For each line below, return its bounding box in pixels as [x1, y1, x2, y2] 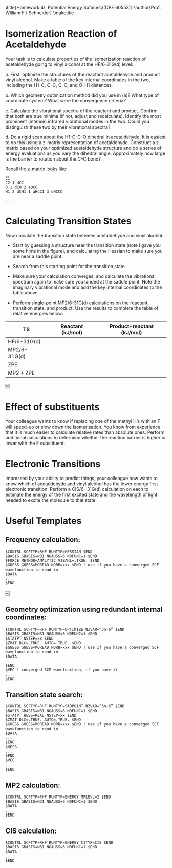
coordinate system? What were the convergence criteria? [5, 97, 126, 103]
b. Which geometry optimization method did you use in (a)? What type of [5, 92, 159, 98]
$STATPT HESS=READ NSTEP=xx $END [5, 713, 77, 718]
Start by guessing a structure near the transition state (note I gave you [12, 242, 161, 249]
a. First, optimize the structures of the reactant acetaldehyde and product [5, 71, 160, 77]
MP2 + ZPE [8, 369, 35, 376]
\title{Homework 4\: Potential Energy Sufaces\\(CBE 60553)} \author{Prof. [5, 5, 161, 10]
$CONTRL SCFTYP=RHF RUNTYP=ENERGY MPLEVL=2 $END [5, 794, 111, 800]
